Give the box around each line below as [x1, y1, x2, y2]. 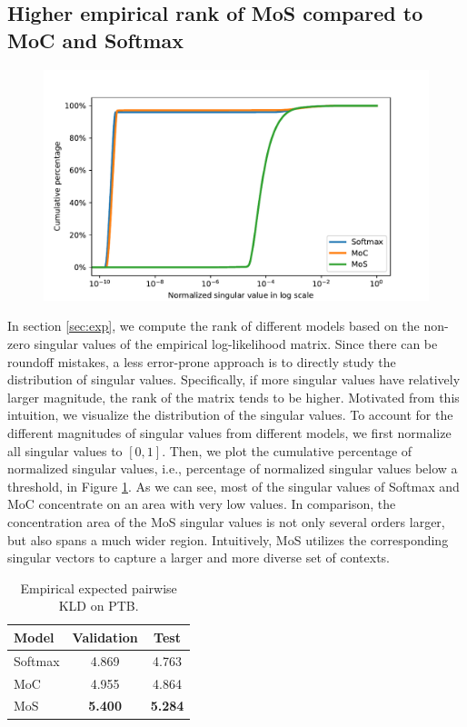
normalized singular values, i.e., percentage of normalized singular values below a [7, 459, 458, 478]
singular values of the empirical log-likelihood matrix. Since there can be [34, 334, 438, 354]
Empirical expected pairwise [20, 578, 177, 597]
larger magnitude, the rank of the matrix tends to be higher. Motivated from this [7, 387, 460, 406]
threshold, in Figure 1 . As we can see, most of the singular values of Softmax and [7, 476, 460, 495]
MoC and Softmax [7, 25, 184, 54]
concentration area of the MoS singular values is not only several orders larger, [7, 512, 445, 531]
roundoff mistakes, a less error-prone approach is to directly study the [7, 352, 396, 371]
